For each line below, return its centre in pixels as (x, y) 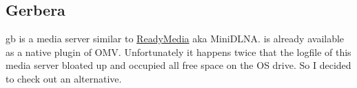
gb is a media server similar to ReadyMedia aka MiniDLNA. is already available (175, 39)
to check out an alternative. (64, 78)
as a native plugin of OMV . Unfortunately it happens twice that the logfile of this (178, 52)
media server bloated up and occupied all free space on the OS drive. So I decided (178, 65)
